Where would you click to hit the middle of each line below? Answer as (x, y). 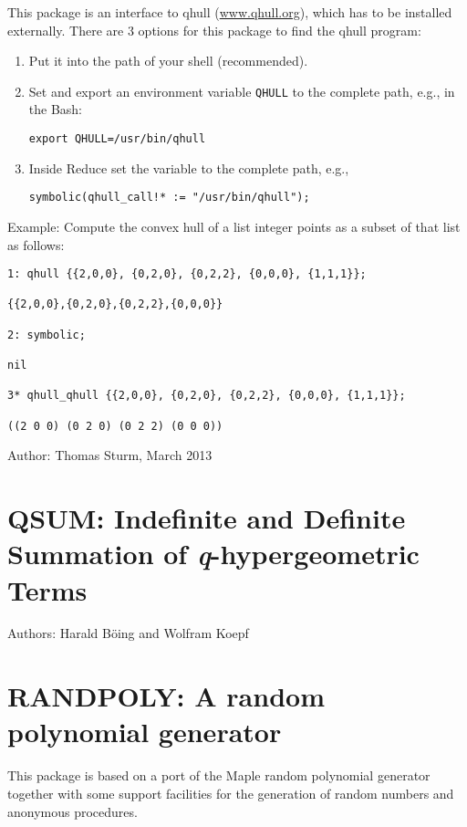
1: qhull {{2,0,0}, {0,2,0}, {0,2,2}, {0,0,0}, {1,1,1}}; (187, 274)
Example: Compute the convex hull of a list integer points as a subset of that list (234, 226)
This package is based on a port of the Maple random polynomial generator (219, 775)
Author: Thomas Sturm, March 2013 (110, 455)
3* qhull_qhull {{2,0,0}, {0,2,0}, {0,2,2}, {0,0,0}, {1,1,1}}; (207, 396)
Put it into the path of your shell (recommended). (168, 61)
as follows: (36, 244)
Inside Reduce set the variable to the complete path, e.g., (189, 167)
